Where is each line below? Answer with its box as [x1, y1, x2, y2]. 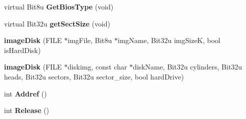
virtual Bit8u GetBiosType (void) [4, 1, 114, 11]
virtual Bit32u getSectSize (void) [4, 18, 110, 28]
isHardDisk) [4, 44, 41, 55]
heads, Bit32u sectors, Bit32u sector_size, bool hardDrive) [4, 71, 184, 81]
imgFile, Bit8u [68, 35, 112, 45]
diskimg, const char [68, 61, 127, 72]
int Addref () [4, 88, 47, 98]
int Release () [4, 105, 49, 115]
